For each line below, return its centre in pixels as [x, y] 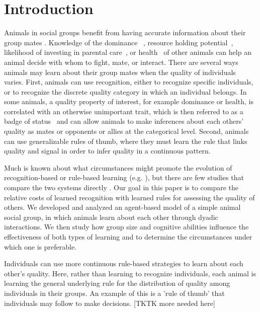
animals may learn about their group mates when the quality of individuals [120, 72]
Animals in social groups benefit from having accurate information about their [125, 32]
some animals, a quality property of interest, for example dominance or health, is [129, 101]
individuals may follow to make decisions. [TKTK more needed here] [110, 303]
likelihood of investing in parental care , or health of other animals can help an [128, 52]
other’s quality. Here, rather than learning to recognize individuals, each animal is [130, 273]
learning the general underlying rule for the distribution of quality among [117, 283]
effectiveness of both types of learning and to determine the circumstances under [128, 237]
